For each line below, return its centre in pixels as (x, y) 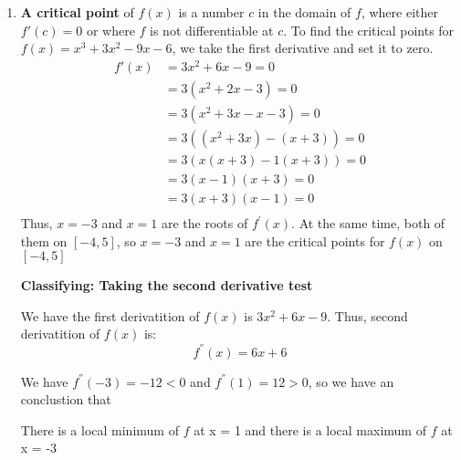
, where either (399, 12)
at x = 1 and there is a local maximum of (310, 429)
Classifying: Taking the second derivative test (167, 285)
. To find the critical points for (369, 30)
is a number (211, 12)
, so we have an (351, 381)
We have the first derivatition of (110, 315)
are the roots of (204, 223)
